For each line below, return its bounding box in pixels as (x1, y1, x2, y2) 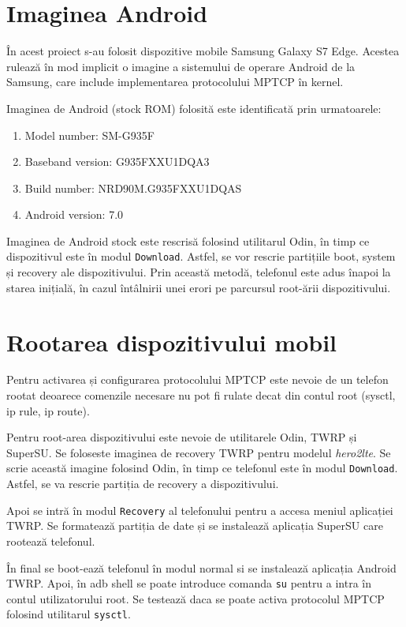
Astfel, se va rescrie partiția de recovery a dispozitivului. (6, 475, 279, 492)
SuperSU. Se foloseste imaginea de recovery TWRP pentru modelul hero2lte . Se (6, 444, 391, 460)
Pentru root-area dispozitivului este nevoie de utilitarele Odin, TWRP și (6, 429, 357, 445)
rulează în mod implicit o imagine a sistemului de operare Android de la (6, 58, 356, 74)
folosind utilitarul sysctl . (6, 606, 131, 622)
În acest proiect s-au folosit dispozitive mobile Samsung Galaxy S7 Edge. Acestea (6, 43, 400, 59)
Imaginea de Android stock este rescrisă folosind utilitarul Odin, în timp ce (6, 232, 370, 249)
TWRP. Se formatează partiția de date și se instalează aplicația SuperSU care (6, 517, 383, 534)
